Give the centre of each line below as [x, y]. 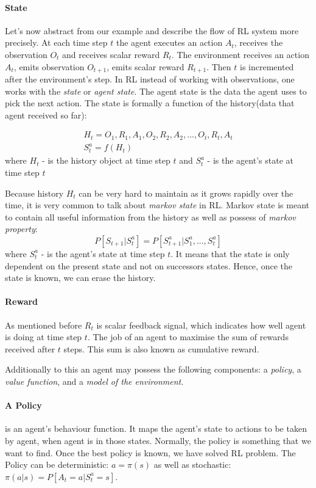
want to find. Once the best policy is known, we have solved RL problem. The [150, 452]
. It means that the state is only [230, 253]
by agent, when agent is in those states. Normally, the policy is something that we [158, 440]
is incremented [267, 66]
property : [21, 229]
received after [30, 348]
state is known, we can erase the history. [80, 278]
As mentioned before [44, 325]
